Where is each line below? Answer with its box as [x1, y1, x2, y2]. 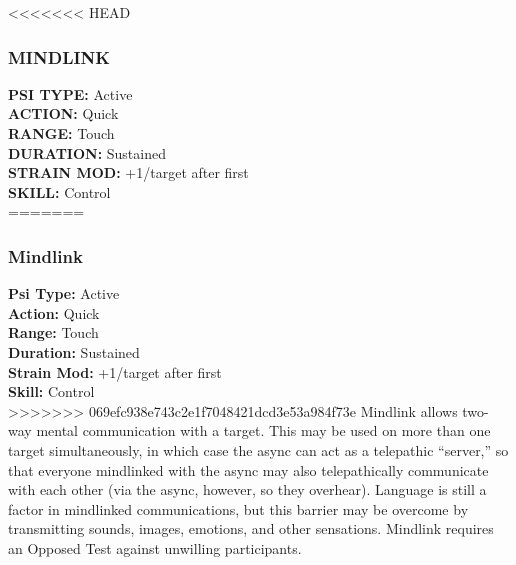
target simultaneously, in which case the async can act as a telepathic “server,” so [8, 439, 509, 460]
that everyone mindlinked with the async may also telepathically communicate [8, 459, 489, 480]
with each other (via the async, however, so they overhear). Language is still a [8, 479, 487, 500]
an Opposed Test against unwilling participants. [8, 537, 302, 558]
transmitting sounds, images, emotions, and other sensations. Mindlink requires [8, 518, 494, 539]
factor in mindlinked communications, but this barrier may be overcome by [8, 498, 469, 519]
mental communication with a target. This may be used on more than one [36, 420, 491, 441]
